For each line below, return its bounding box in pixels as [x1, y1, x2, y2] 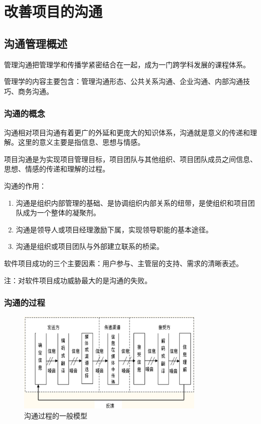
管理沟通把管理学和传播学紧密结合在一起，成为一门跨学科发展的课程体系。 [4, 59, 250, 69]
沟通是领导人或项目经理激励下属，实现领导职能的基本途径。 [16, 224, 213, 234]
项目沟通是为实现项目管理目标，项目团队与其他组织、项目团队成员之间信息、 [4, 153, 257, 164]
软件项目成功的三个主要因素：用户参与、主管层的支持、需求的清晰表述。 [4, 258, 243, 268]
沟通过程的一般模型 [24, 410, 87, 420]
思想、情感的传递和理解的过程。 [4, 163, 109, 174]
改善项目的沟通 [4, 1, 103, 22]
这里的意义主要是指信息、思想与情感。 [18, 137, 145, 147]
